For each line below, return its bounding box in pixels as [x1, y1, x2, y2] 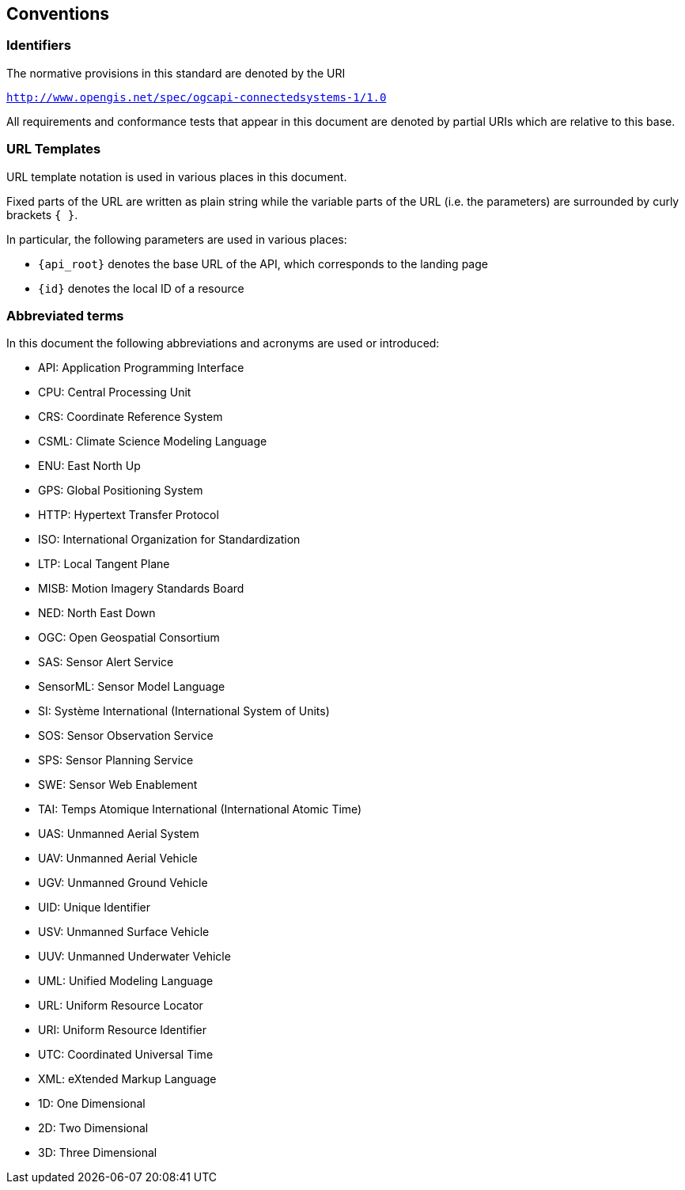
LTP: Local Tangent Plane [38, 557, 170, 571]
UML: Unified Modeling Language [38, 974, 214, 988]
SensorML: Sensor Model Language [38, 680, 225, 694]
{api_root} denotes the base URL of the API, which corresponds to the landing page [38, 256, 488, 271]
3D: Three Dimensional [38, 1146, 157, 1160]
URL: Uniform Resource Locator [38, 999, 203, 1013]
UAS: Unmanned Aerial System [38, 827, 199, 841]
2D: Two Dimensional [38, 1121, 149, 1135]
